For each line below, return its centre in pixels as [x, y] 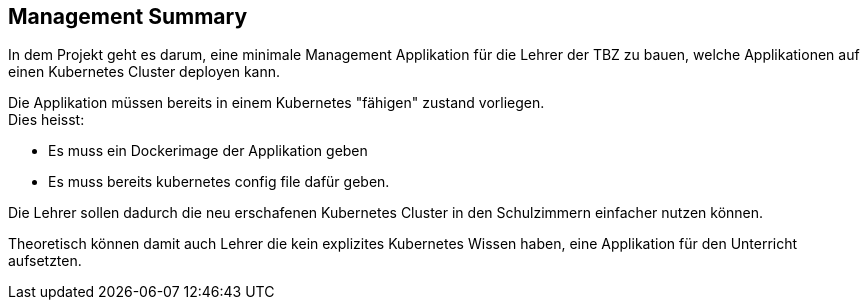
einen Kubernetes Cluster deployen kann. [144, 72]
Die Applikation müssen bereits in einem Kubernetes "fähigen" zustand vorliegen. [276, 103]
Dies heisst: [46, 120]
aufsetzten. [45, 261]
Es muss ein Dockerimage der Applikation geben [208, 151]
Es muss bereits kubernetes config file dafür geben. [219, 182]
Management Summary [128, 16]
